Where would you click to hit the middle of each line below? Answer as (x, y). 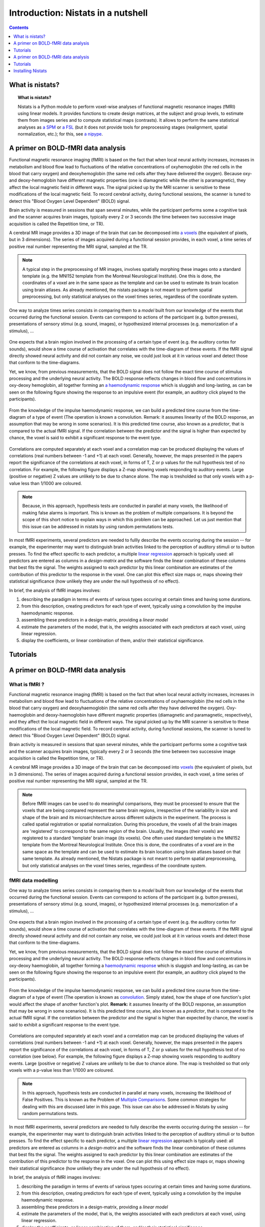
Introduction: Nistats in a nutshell (79, 13)
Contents (19, 27)
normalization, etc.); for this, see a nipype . (60, 134)
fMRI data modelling (34, 880)
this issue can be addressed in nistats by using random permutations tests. (98, 526)
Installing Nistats (30, 71)
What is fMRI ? (27, 685)
